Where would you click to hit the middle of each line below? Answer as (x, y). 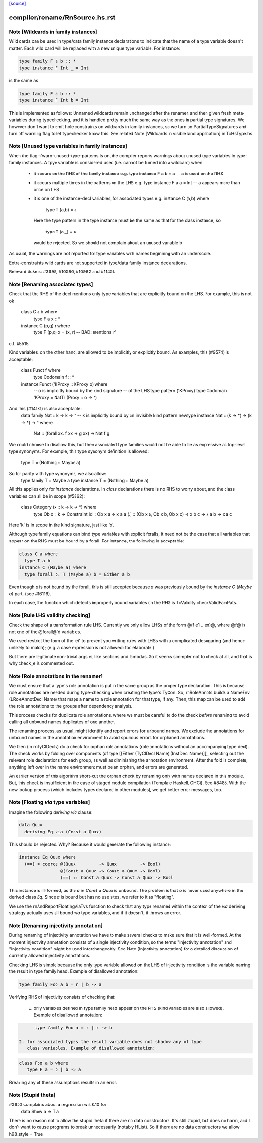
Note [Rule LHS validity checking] (49, 615)
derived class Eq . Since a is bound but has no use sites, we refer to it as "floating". (92, 897)
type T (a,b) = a (61, 209)
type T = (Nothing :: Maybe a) (51, 463)
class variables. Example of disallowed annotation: (91, 1048)
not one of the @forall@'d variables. (45, 632)
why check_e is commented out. (41, 663)
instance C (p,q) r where (46, 325)
